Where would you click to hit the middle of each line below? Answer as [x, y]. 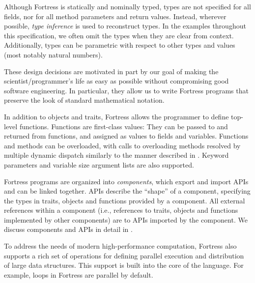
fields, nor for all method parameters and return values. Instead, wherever [115, 16]
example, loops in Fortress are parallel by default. [79, 274]
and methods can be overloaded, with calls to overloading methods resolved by [122, 145]
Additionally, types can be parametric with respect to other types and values [120, 45]
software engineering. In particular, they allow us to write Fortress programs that [126, 90]
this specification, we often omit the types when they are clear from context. [119, 35]
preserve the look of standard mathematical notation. [84, 100]
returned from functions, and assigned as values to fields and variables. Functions [126, 136]
